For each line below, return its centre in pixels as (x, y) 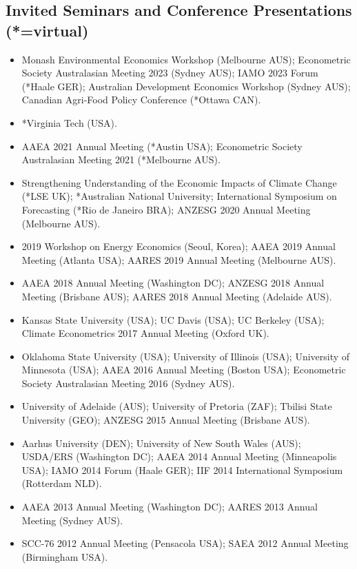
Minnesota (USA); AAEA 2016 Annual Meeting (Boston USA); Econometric (184, 370)
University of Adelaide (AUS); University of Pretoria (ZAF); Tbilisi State (177, 406)
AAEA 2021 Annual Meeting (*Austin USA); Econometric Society (162, 146)
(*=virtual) (47, 30)
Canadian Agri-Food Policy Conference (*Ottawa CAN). (141, 100)
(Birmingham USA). (65, 556)
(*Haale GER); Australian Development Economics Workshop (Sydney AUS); (186, 86)
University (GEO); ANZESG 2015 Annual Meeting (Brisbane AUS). (166, 420)
